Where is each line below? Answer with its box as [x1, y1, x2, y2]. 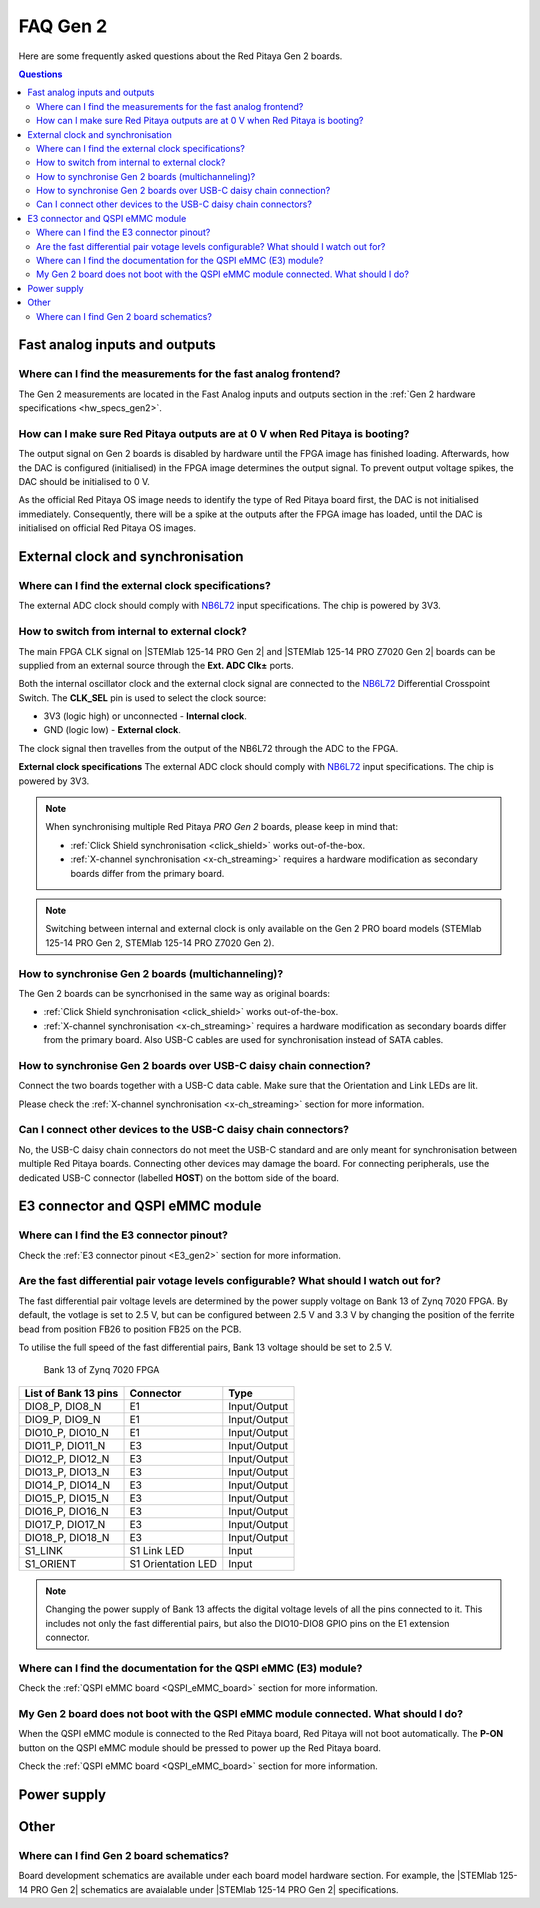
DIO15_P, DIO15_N [24, 1491, 110, 1505]
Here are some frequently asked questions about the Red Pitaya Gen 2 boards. [18, 50, 343, 62]
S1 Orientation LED [129, 1556, 217, 1570]
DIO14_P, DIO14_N [24, 1478, 110, 1492]
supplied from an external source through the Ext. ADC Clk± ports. [18, 659, 294, 671]
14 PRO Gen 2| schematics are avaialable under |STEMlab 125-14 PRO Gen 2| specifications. [18, 1883, 399, 1895]
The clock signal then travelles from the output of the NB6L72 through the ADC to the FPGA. [18, 742, 399, 754]
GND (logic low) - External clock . [43, 724, 182, 736]
